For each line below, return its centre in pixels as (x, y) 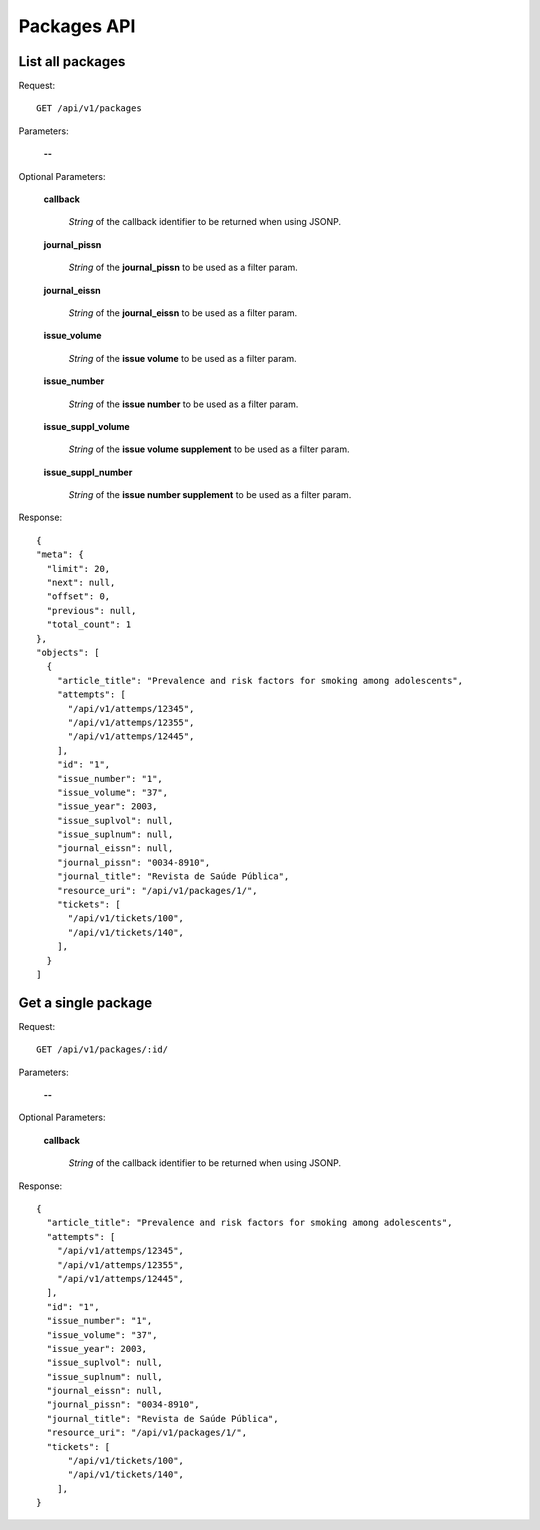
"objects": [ (68, 652)
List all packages (72, 61)
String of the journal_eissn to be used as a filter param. (183, 312)
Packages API (77, 26)
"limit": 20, (78, 568)
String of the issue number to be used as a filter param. (183, 404)
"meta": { (60, 554)
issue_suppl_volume (86, 426)
